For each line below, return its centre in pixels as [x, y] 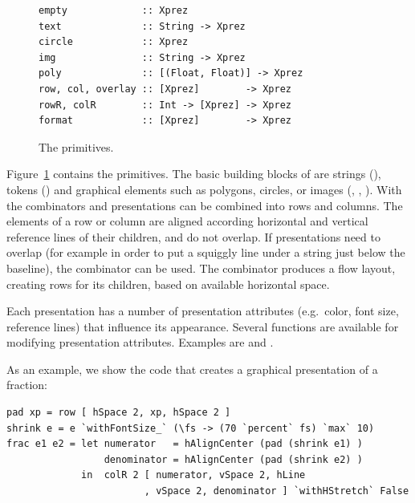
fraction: [27, 385]
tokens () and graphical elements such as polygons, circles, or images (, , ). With [204, 189]
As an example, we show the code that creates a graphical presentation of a [192, 369]
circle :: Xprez [114, 42]
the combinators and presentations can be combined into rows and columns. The [205, 205]
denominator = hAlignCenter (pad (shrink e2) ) [233, 459]
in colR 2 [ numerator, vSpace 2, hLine [193, 475]
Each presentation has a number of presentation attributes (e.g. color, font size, [203, 311]
